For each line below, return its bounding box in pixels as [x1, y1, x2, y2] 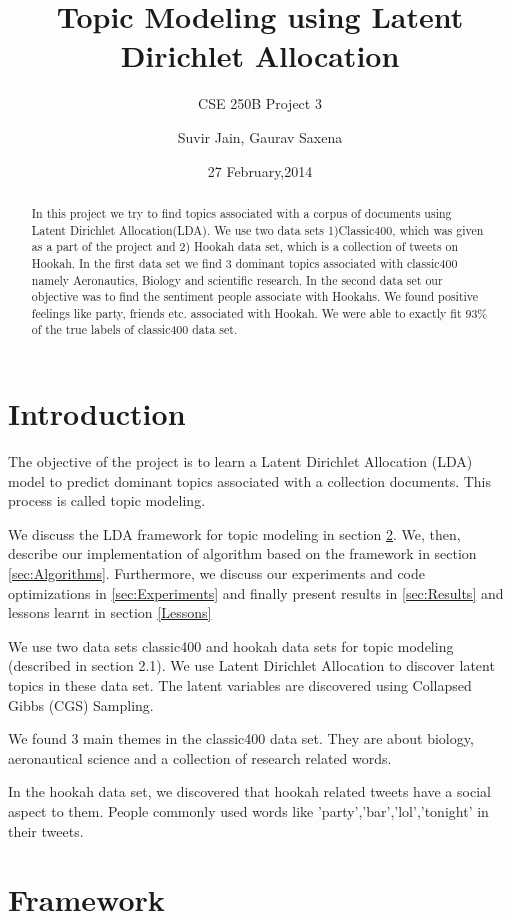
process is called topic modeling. [8, 490, 206, 511]
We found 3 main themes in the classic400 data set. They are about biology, [8, 728, 474, 749]
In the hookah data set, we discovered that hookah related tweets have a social [8, 781, 491, 802]
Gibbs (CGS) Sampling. [8, 694, 154, 715]
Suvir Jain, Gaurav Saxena [177, 126, 343, 147]
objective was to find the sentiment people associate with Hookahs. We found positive [31, 288, 479, 305]
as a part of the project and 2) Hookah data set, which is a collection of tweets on [31, 238, 459, 255]
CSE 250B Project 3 [198, 93, 322, 114]
